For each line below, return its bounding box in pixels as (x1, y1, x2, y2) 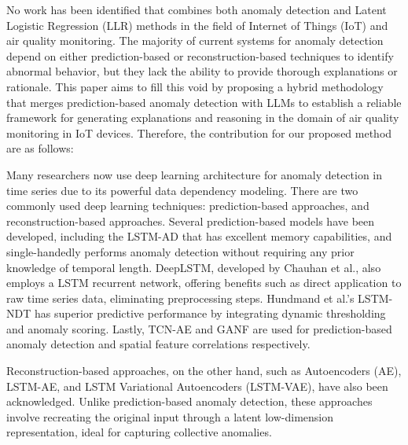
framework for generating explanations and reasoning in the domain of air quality (6, 109, 399, 126)
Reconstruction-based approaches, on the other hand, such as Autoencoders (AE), (6, 362, 402, 379)
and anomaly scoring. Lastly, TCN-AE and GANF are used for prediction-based (6, 320, 392, 337)
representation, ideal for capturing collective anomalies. (6, 424, 272, 440)
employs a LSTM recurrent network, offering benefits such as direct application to (6, 274, 402, 291)
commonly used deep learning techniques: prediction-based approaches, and (6, 197, 369, 214)
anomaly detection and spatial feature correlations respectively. (6, 336, 311, 352)
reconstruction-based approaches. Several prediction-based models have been (6, 212, 375, 229)
